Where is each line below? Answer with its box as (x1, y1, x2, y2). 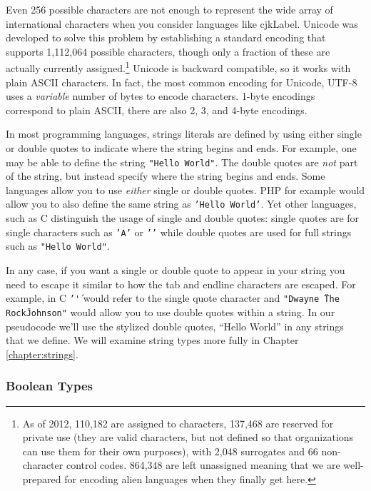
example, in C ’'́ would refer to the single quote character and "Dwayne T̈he (6, 290, 340, 305)
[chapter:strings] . (6, 346, 78, 361)
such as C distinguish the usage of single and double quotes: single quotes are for (6, 211, 360, 226)
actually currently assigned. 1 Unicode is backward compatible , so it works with (6, 59, 351, 76)
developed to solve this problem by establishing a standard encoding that (6, 30, 326, 45)
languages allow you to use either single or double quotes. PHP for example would (6, 182, 365, 197)
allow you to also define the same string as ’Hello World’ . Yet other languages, (6, 196, 357, 211)
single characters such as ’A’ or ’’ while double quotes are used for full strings (6, 224, 352, 239)
